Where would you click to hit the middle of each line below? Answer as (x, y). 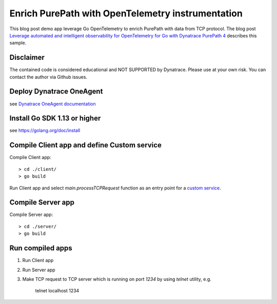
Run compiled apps (41, 248)
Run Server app (39, 270)
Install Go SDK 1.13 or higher (55, 118)
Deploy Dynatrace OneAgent (56, 91)
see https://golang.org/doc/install (45, 131)
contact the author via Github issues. (48, 77)
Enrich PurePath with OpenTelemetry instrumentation (126, 13)
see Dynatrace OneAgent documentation (53, 104)
